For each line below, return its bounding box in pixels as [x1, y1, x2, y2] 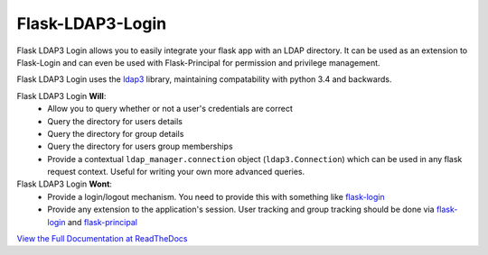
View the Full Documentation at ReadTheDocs [16, 233, 188, 244]
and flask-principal [67, 216, 137, 227]
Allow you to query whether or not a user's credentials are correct [47, 104, 294, 114]
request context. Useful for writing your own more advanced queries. [47, 167, 305, 178]
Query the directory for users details [47, 115, 183, 126]
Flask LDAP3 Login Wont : [16, 178, 113, 189]
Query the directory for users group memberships [47, 141, 234, 152]
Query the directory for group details [47, 128, 184, 139]
